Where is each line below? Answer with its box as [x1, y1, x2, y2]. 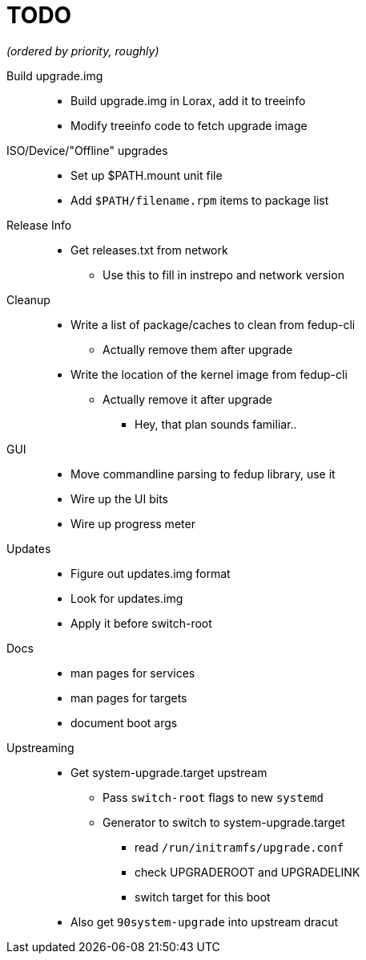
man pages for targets [70, 690, 187, 705]
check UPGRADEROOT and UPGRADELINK [135, 864, 360, 879]
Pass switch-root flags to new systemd [103, 790, 324, 804]
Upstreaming [6, 740, 74, 755]
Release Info [6, 218, 72, 232]
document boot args [70, 715, 178, 730]
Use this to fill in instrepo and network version [103, 267, 344, 282]
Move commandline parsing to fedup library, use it [70, 466, 336, 481]
